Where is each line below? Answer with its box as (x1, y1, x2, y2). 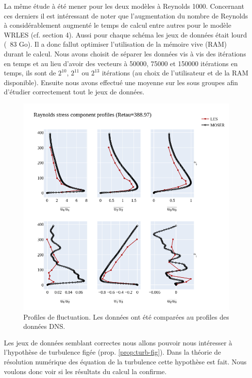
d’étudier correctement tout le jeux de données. (4, 87, 145, 97)
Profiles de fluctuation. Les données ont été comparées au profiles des (23, 311, 229, 322)
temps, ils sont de (4, 68, 56, 78)
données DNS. (23, 321, 65, 331)
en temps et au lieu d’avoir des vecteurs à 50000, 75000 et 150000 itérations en (4, 58, 238, 68)
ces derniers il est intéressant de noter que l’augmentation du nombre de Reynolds (4, 10, 248, 20)
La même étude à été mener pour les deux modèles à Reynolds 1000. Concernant (4, 1, 244, 11)
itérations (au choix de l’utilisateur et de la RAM (101, 68, 249, 78)
